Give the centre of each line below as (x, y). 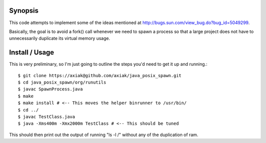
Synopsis (24, 11)
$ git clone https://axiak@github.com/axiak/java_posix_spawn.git (100, 75)
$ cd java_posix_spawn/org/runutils (62, 82)
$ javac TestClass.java (47, 116)
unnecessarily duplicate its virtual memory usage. (60, 38)
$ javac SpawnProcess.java (50, 89)
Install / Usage (32, 52)
